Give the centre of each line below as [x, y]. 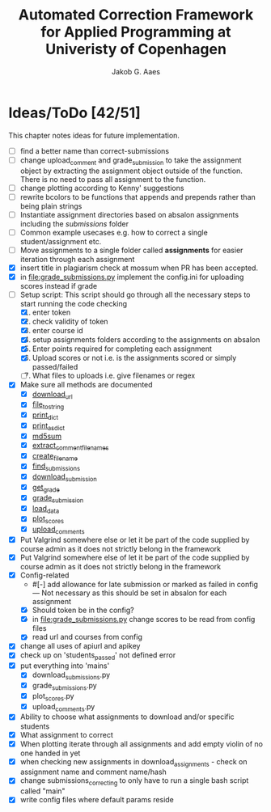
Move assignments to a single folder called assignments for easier [131, 250]
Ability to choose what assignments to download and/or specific [127, 717]
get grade [46, 488]
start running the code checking [74, 304]
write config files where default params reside [97, 800]
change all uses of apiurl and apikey [80, 646]
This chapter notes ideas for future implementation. [94, 135]
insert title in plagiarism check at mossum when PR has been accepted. [139, 268]
